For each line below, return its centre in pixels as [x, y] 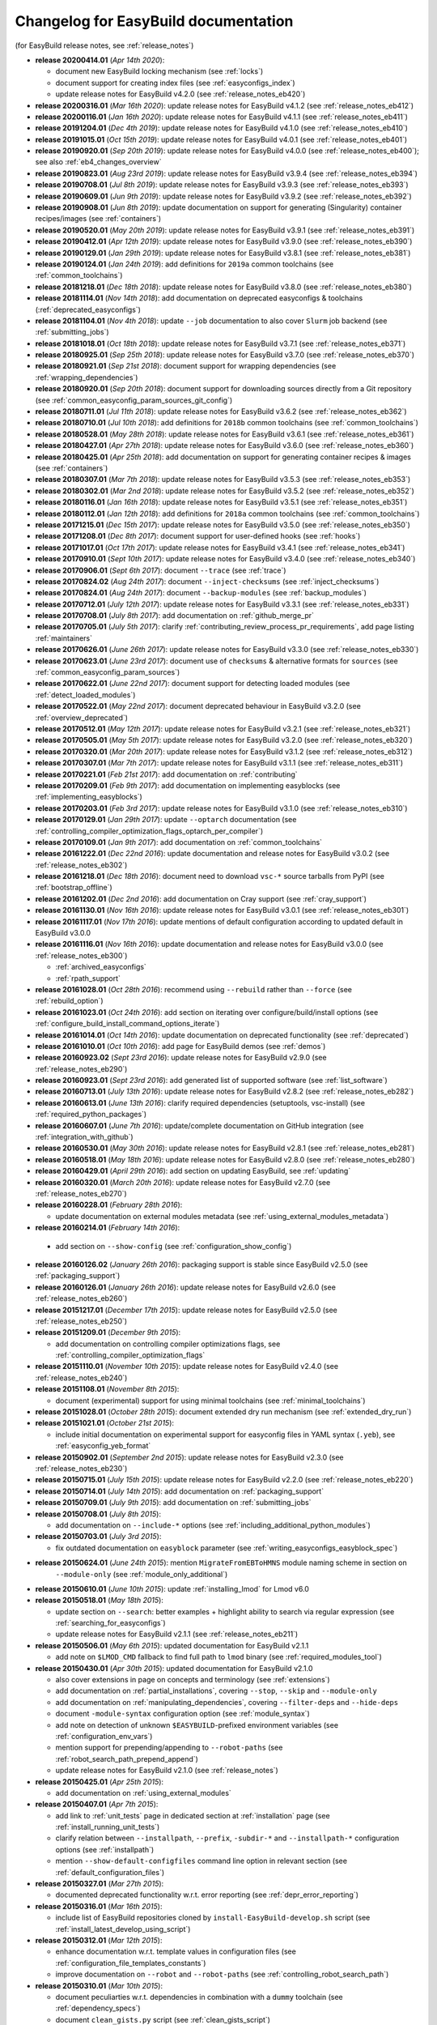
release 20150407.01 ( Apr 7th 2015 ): [97, 1804]
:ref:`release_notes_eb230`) [81, 1468]
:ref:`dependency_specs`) [98, 2008]
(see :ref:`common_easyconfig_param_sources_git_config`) [134, 400]
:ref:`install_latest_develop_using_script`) [123, 1929]
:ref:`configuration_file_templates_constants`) [131, 1963]
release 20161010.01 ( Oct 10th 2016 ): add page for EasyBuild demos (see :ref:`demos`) [180, 1046]
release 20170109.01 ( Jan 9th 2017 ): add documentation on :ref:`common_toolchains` [179, 842]
